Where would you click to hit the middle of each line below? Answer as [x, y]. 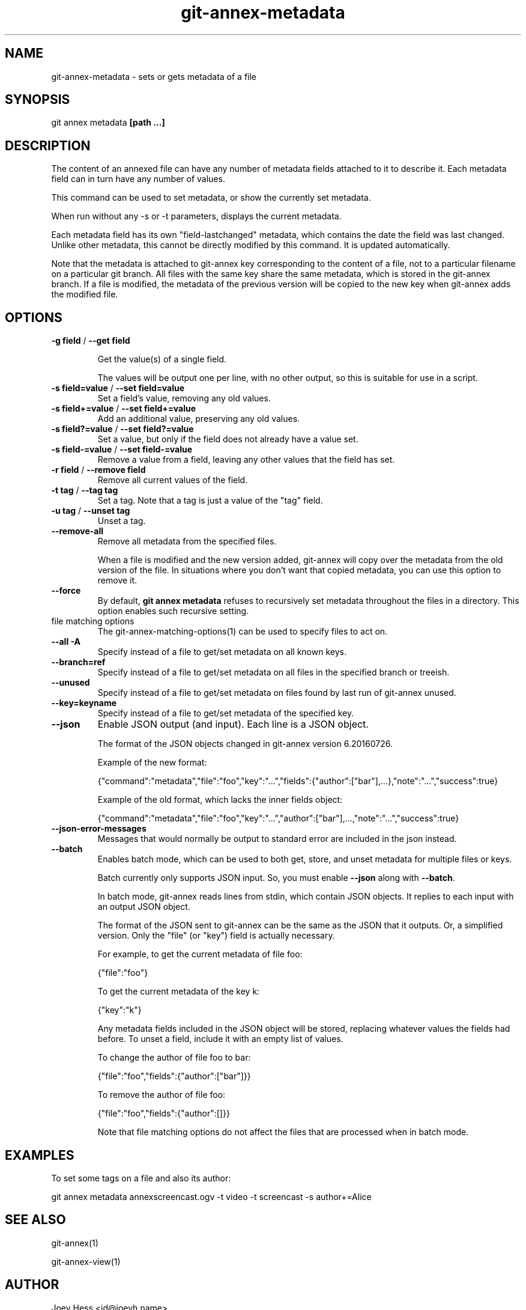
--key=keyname [84, 703]
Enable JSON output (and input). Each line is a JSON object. [233, 724]
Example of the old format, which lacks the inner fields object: [220, 800]
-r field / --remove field [98, 470]
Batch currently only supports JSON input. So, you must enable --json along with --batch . [276, 878]
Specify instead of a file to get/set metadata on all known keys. [222, 652]
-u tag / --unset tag [91, 511]
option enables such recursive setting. [173, 611]
